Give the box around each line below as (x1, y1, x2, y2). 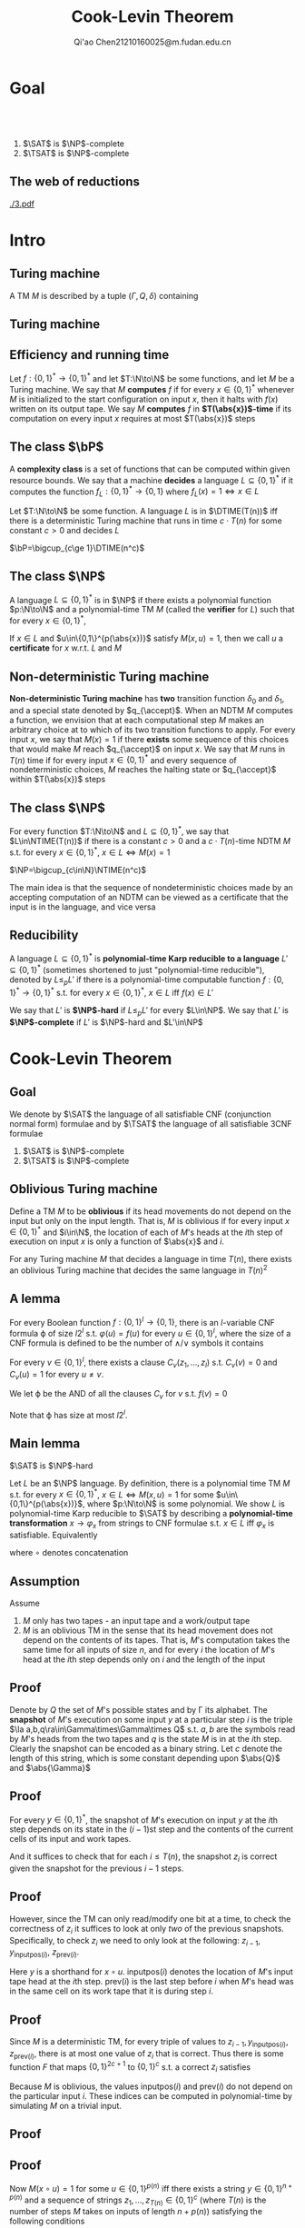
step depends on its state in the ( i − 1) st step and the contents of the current (9, 1824, 294, 1835)
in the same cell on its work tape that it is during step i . (9, 1985, 213, 1996)
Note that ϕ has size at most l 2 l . (9, 1408, 128, 1420)
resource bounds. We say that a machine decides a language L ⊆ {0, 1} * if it (9, 472, 293, 485)
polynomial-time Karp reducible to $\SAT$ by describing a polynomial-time (9, 1508, 293, 1519)
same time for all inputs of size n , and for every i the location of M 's (22, 1644, 275, 1655)
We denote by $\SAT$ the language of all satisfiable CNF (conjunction (9, 1109, 271, 1119)
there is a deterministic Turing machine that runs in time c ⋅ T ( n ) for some (9, 515, 283, 526)
